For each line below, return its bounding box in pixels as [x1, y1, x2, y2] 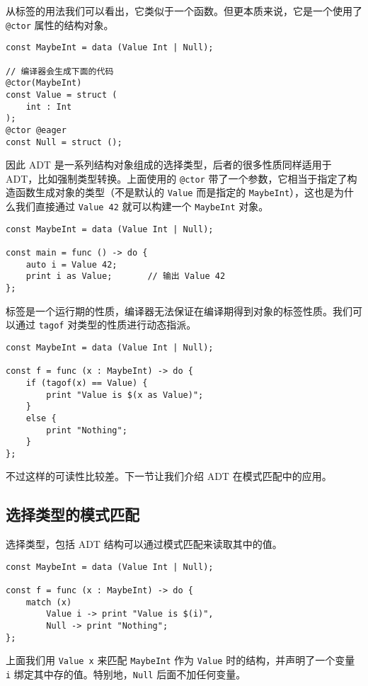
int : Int [25, 101, 72, 112]
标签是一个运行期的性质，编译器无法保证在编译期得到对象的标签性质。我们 [6, 303, 352, 318]
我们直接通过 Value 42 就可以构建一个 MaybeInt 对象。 [15, 199, 269, 214]
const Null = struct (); [6, 137, 122, 147]
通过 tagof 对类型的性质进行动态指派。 [15, 317, 197, 332]
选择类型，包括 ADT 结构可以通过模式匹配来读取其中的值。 [6, 537, 282, 551]
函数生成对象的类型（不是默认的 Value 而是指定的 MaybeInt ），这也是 [15, 185, 335, 200]
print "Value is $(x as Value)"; [46, 389, 204, 400]
